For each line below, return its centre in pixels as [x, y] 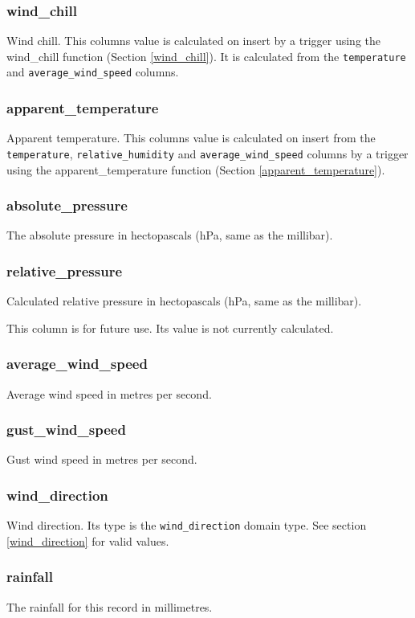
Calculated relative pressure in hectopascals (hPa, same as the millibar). [184, 301]
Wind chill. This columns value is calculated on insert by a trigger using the [194, 41]
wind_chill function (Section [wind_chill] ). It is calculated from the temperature [206, 56]
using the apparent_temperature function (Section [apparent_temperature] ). [196, 169]
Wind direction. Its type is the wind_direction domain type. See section [187, 525]
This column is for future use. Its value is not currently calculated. [170, 327]
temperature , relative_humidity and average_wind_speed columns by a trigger [207, 153]
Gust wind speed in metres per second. [102, 459]
